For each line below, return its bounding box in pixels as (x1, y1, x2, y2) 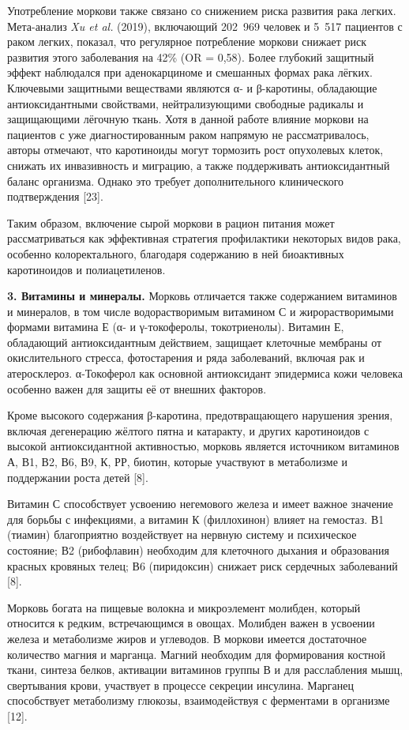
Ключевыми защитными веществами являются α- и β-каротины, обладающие (7, 79, 377, 96)
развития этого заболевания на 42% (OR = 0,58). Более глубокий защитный (7, 48, 374, 65)
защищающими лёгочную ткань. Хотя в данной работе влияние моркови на (7, 111, 369, 127)
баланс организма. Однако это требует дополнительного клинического (7, 172, 344, 189)
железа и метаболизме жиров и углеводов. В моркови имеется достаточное (7, 630, 367, 646)
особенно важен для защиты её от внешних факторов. (7, 380, 267, 397)
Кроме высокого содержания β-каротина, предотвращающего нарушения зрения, (7, 407, 393, 423)
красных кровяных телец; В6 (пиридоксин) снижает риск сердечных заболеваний (7, 557, 398, 574)
